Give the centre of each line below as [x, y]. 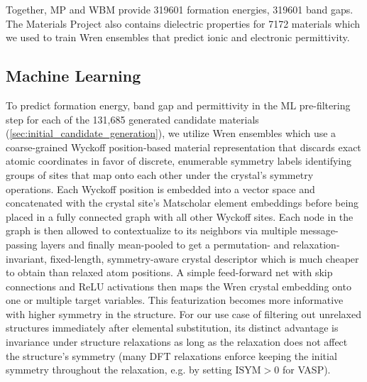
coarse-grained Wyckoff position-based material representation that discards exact [183, 147]
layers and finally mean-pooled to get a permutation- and [165, 244]
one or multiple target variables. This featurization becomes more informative [175, 300]
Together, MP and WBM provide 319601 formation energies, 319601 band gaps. [180, 9]
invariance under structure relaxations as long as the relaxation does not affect [177, 342]
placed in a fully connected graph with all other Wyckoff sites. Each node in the [180, 216]
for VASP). [306, 370]
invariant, [27, 258]
